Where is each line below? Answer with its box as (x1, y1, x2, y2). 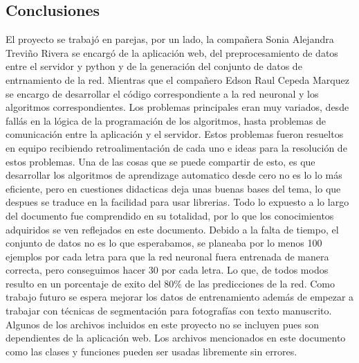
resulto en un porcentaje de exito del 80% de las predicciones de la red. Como (6, 276, 335, 290)
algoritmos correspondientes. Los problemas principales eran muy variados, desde (6, 100, 349, 114)
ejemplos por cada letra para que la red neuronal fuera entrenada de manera (6, 249, 329, 263)
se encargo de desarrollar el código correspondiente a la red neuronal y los (6, 86, 319, 100)
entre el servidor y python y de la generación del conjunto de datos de (6, 59, 302, 73)
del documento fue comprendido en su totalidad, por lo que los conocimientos (6, 208, 334, 222)
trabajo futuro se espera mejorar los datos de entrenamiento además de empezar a (6, 290, 354, 304)
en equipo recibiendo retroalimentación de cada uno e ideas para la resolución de (6, 140, 347, 154)
